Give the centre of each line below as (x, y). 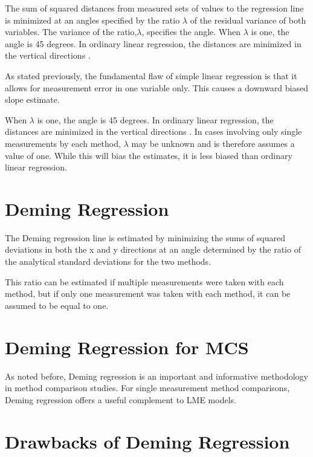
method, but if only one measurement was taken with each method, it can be (148, 293)
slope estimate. (32, 99)
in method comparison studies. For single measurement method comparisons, (147, 388)
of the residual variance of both (248, 20)
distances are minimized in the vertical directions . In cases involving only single (153, 131)
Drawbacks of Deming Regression (147, 441)
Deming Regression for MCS (127, 347)
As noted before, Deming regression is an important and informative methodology (156, 376)
